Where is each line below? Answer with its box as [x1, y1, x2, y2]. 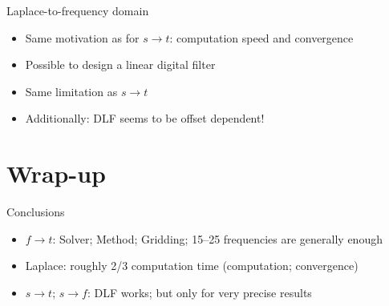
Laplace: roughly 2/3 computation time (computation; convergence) [25, 257, 359, 274]
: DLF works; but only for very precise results [87, 284, 312, 300]
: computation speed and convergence [169, 29, 354, 46]
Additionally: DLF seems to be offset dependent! [25, 110, 265, 127]
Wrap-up [6, 157, 106, 190]
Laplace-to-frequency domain [6, 2, 149, 18]
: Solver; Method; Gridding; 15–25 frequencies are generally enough [52, 230, 383, 247]
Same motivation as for [25, 29, 140, 46]
